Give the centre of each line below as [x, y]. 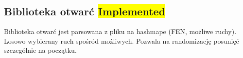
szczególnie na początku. [40, 50]
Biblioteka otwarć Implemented [85, 11]
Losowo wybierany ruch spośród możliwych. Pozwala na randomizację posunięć [121, 41]
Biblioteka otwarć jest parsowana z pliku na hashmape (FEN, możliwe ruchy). [120, 31]
